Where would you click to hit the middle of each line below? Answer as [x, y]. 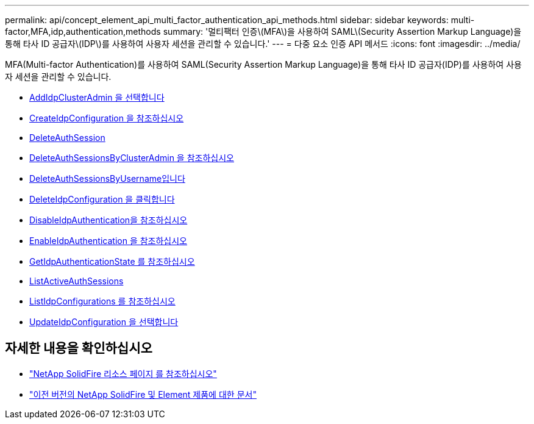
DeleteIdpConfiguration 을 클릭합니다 [102, 199]
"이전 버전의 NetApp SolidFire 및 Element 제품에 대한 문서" [143, 394]
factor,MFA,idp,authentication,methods [83, 31]
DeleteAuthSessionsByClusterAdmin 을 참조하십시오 [132, 158]
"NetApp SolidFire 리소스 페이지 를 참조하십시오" [123, 373]
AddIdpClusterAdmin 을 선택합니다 [97, 97]
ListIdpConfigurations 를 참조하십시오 [102, 301]
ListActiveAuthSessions [77, 281]
